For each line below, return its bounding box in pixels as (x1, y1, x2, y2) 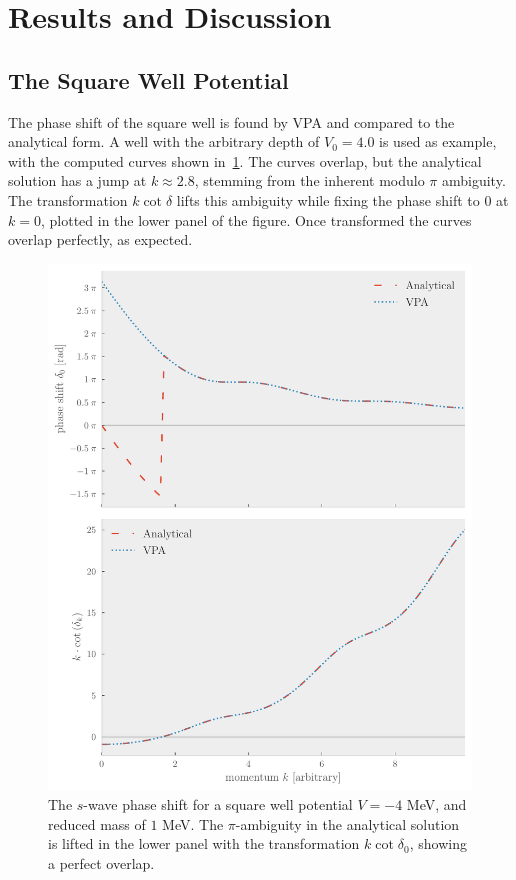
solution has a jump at (8, 170, 147, 191)
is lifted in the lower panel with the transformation (48, 833, 360, 854)
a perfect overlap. (48, 853, 155, 874)
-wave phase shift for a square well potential (83, 794, 353, 815)
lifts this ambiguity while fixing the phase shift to (176, 189, 480, 210)
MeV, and (406, 794, 467, 815)
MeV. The (162, 813, 224, 834)
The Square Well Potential (8, 64, 289, 95)
